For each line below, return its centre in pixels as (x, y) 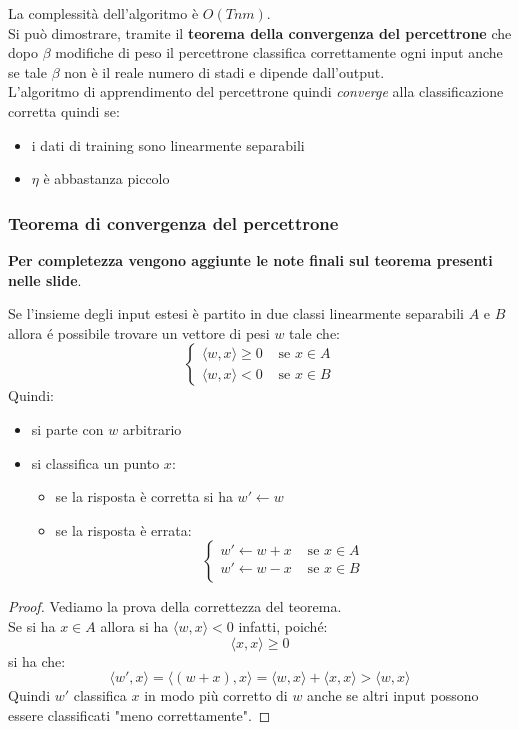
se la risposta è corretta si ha (144, 496)
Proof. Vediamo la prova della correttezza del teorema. (175, 606)
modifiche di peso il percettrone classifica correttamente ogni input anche (279, 52)
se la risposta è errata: (123, 529)
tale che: (315, 332)
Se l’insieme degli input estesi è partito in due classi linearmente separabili (236, 313)
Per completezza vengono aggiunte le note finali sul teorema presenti (250, 259)
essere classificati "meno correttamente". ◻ (139, 714)
